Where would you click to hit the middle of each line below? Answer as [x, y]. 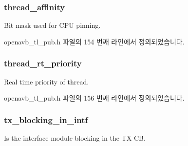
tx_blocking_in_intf [46, 119]
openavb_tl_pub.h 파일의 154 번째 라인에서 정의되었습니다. [94, 41]
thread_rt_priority [43, 63]
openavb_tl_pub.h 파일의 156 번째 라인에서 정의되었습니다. [94, 98]
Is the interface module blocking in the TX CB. [75, 138]
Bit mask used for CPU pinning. [52, 25]
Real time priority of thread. [47, 81]
